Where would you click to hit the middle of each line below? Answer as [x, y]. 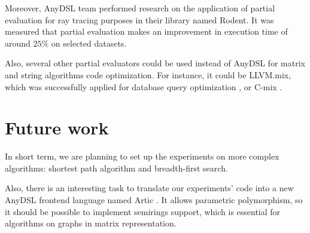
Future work [57, 128]
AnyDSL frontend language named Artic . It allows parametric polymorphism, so [154, 200]
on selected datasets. [89, 43]
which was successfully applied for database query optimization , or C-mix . [144, 86]
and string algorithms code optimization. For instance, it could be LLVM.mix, [148, 74]
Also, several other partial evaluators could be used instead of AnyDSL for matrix [155, 63]
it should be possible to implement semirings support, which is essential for [143, 211]
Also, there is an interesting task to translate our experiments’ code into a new [149, 188]
